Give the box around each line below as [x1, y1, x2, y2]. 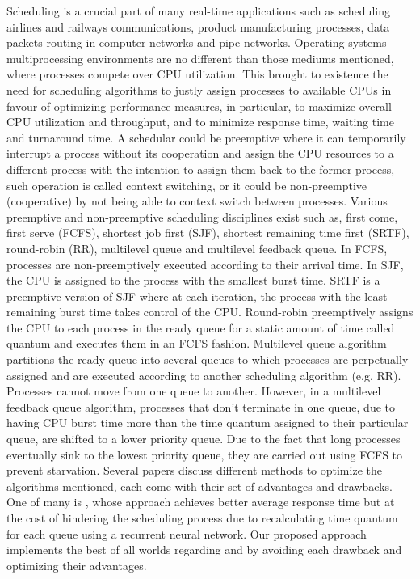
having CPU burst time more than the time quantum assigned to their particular [6, 414, 409, 431]
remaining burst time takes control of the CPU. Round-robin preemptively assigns [6, 303, 414, 320]
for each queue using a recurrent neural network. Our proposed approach [6, 525, 367, 542]
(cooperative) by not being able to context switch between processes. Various [6, 192, 388, 209]
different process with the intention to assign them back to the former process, [6, 160, 395, 177]
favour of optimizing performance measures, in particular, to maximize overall [6, 97, 392, 114]
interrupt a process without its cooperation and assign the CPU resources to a [6, 145, 394, 162]
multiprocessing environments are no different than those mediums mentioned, [6, 49, 394, 66]
